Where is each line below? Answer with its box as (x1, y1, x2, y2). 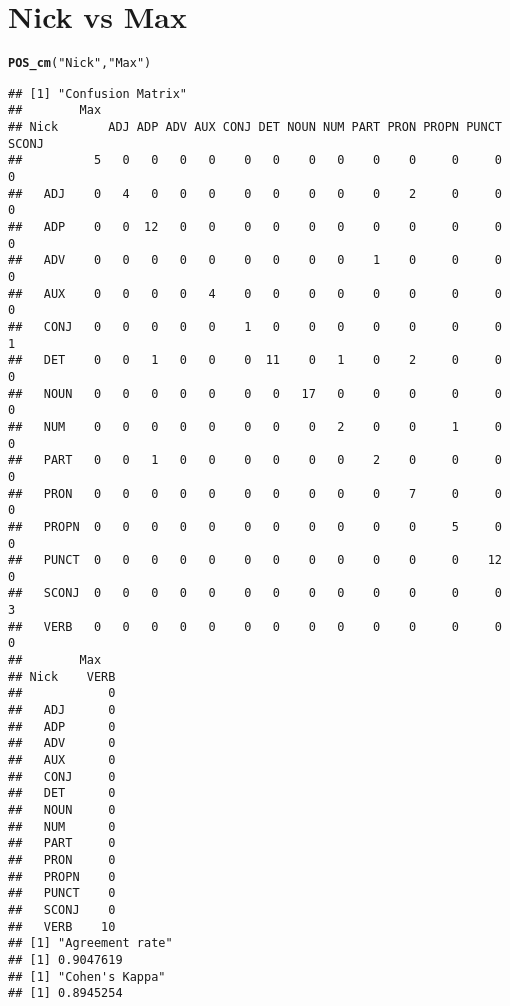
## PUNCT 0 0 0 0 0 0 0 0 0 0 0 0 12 (8, 553, 502, 568)
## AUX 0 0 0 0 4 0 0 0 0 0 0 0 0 (8, 286, 502, 301)
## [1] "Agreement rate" (8, 936, 173, 951)
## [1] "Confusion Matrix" (8, 86, 187, 101)
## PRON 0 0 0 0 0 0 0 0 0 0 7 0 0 (8, 486, 502, 501)
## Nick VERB (8, 669, 116, 684)
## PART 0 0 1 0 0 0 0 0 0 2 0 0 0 (8, 453, 502, 468)
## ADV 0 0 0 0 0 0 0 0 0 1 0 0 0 (8, 253, 502, 268)
